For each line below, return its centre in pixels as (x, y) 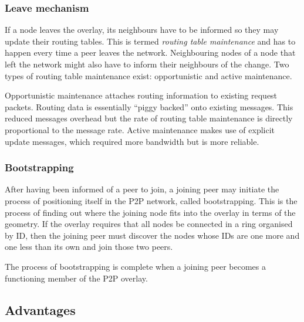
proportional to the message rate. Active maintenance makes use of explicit (140, 129)
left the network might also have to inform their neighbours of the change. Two (147, 64)
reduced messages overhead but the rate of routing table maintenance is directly (149, 118)
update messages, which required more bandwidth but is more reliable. (132, 141)
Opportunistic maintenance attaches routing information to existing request (141, 95)
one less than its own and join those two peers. (89, 247)
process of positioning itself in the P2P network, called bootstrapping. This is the (151, 200)
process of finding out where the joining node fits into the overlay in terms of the (150, 212)
